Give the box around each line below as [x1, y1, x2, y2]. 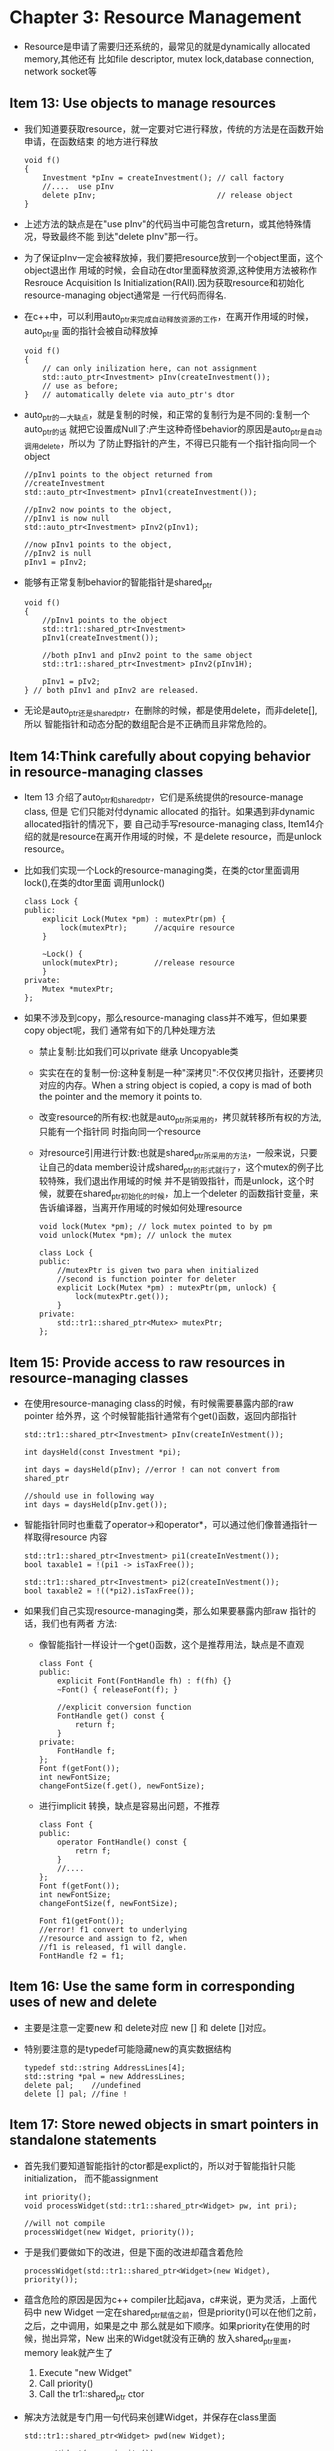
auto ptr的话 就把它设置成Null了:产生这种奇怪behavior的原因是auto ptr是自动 [23, 423, 322, 437]
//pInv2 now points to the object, [23, 504, 173, 515]
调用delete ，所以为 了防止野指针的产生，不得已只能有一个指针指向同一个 [23, 437, 317, 451]
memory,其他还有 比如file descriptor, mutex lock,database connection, [23, 52, 315, 65]
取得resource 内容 [32, 1531, 108, 1543]
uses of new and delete [9, 1994, 157, 2011]
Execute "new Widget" [38, 2367, 133, 2379]
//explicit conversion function [57, 1702, 192, 1712]
